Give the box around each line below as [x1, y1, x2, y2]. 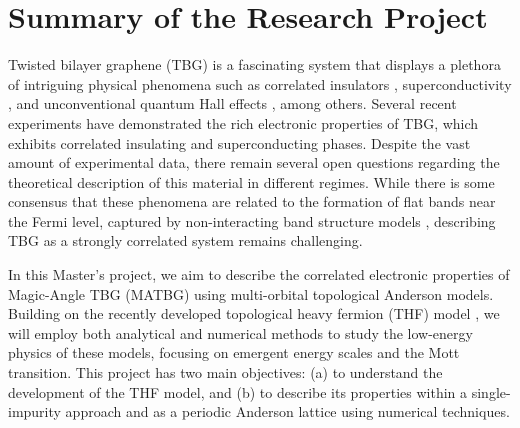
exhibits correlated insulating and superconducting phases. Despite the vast [8, 132, 471, 153]
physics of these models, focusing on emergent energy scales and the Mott [8, 342, 460, 363]
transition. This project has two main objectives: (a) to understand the [8, 362, 443, 383]
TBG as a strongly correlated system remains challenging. [8, 230, 363, 251]
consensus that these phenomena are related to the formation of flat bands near [8, 191, 496, 212]
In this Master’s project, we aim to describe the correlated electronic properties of [8, 264, 510, 285]
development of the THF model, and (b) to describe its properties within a [8, 381, 468, 402]
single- [471, 381, 511, 402]
